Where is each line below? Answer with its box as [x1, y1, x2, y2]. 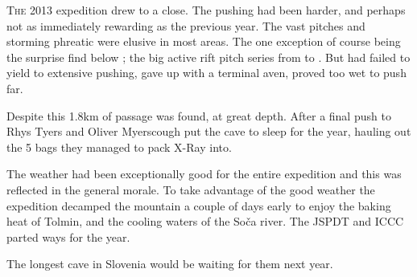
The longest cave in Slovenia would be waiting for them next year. [6, 255, 333, 272]
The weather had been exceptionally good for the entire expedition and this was [6, 165, 402, 182]
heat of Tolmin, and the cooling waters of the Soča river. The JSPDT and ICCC [6, 213, 404, 230]
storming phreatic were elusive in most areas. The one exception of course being [6, 33, 401, 50]
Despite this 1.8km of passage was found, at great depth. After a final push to [6, 107, 391, 124]
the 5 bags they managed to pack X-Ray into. [6, 138, 232, 155]
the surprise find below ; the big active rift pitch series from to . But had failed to [6, 48, 411, 65]
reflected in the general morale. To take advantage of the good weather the [6, 181, 375, 198]
